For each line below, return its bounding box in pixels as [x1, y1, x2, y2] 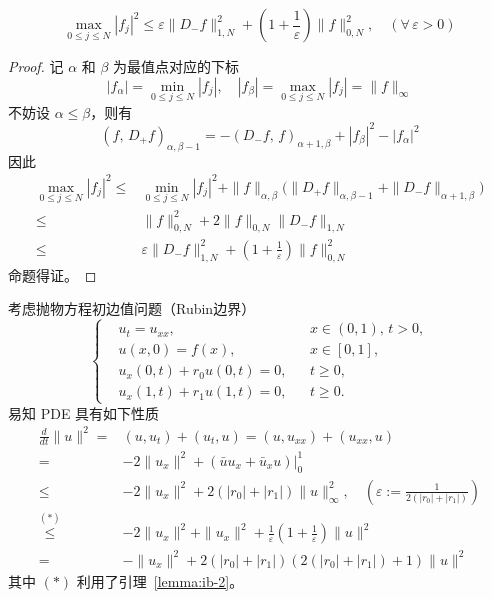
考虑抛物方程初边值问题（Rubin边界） [8, 298, 256, 319]
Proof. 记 [8, 56, 64, 76]
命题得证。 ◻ [8, 264, 97, 285]
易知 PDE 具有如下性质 [8, 402, 160, 423]
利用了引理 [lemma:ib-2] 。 [76, 570, 244, 591]
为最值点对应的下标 [113, 56, 240, 76]
